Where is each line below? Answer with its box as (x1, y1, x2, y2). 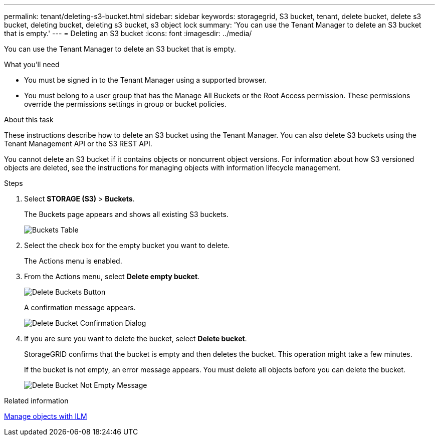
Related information (4, 396, 69, 405)
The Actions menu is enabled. (24, 257, 122, 265)
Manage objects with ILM (4, 412, 87, 420)
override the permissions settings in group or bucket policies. (24, 100, 227, 108)
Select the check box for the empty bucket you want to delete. (24, 241, 230, 250)
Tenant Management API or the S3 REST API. (4, 139, 152, 148)
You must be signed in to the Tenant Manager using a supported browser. (24, 76, 267, 84)
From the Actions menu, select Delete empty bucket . (24, 272, 200, 281)
